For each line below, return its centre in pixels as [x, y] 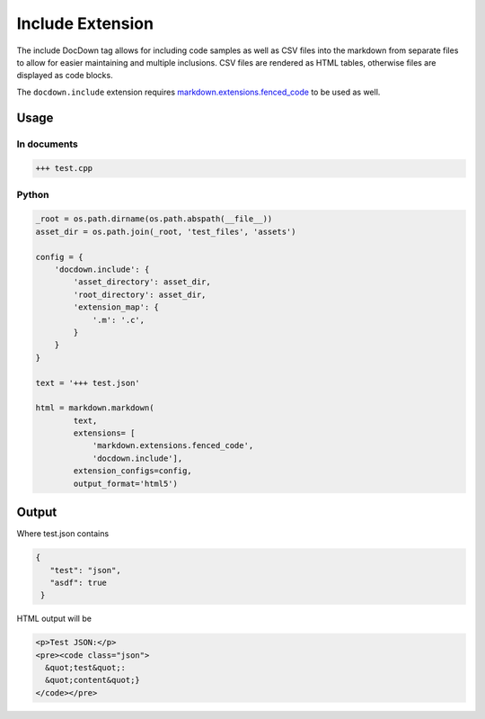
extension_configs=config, [132, 471]
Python [33, 194]
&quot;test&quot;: [85, 668]
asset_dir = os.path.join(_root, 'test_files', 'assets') [166, 231]
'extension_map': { [116, 307]
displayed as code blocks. [65, 76]
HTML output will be [54, 619]
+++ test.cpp [64, 168]
